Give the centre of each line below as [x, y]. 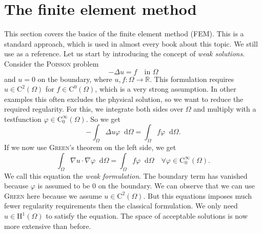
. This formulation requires [192, 79]
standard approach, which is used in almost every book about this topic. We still [131, 43]
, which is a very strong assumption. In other [166, 89]
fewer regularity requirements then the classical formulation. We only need [121, 206]
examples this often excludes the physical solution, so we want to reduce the [124, 99]
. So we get [103, 119]
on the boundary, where [75, 79]
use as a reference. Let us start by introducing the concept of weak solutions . [125, 54]
